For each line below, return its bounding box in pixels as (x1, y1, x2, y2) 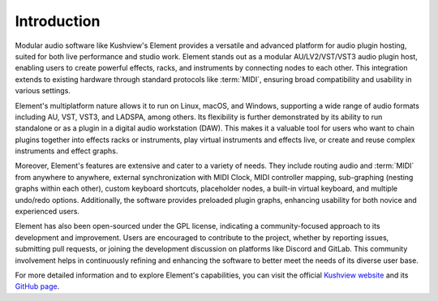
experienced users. (15, 207, 80, 217)
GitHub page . (15, 282, 60, 291)
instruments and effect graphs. (15, 146, 118, 156)
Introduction (15, 12, 101, 30)
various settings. (15, 86, 71, 96)
